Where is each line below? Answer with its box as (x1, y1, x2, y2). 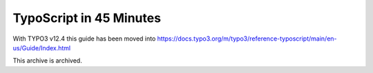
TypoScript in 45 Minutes (12, 10, 162, 25)
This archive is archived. (12, 56, 82, 65)
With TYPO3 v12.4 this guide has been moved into (12, 34, 156, 43)
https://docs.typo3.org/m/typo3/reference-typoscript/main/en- (157, 34, 338, 43)
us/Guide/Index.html (12, 43, 71, 52)
